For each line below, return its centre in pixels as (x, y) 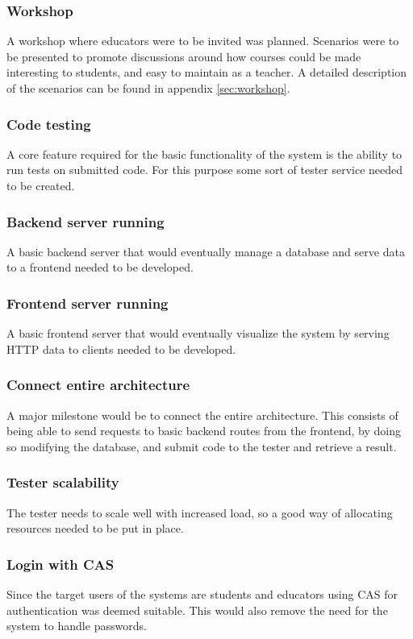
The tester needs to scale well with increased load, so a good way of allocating (200, 512)
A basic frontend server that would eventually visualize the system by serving (198, 333)
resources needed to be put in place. (95, 528)
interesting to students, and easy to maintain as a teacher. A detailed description (207, 72)
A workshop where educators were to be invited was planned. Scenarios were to (203, 41)
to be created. (41, 185)
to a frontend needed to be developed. (100, 267)
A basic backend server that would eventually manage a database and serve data (206, 251)
